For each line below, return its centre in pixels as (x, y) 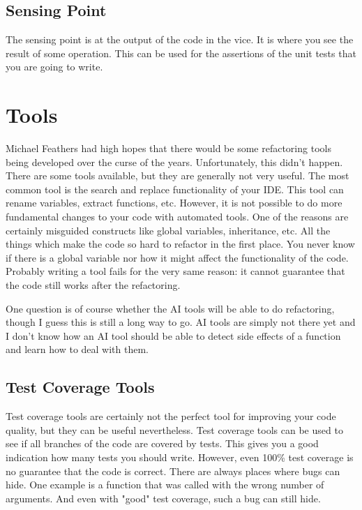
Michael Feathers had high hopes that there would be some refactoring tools (168, 148)
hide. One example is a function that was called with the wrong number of (165, 485)
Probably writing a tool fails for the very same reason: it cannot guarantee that (175, 271)
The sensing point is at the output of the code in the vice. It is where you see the (180, 39)
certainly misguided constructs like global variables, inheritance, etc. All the (168, 230)
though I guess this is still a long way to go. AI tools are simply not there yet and (181, 322)
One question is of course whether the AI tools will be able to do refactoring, (170, 308)
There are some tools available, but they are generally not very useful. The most (178, 175)
